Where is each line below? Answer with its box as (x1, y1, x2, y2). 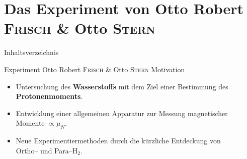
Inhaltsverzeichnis (4, 47, 59, 58)
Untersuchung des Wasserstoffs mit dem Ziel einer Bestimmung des (16, 81, 228, 91)
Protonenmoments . (16, 91, 83, 101)
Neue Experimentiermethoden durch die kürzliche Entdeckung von (16, 135, 221, 146)
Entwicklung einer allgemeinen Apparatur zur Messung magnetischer (16, 108, 228, 118)
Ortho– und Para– (16, 145, 72, 155)
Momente (16, 118, 45, 128)
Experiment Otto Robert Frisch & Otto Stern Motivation (4, 64, 185, 74)
